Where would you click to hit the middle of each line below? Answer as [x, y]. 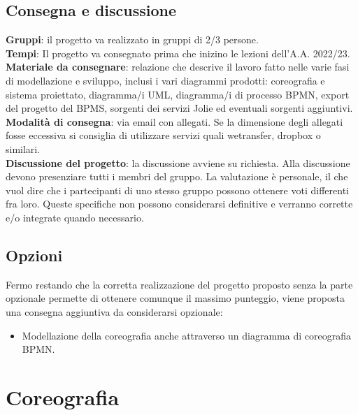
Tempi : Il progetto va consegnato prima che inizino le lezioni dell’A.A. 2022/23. [178, 53]
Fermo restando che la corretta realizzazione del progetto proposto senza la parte [179, 284]
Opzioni [34, 255]
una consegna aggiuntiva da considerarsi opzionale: [114, 311]
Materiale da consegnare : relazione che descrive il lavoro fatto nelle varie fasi [178, 67]
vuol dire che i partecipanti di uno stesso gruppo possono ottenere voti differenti [177, 190]
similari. [23, 148]
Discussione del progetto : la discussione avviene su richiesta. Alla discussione [178, 162]
